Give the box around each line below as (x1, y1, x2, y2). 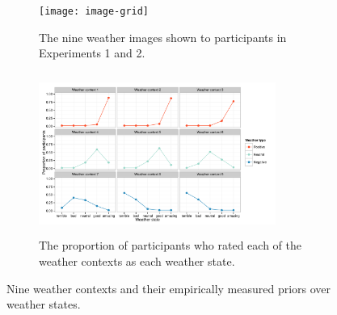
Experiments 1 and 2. (39, 44, 145, 61)
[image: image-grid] (39, 6, 150, 17)
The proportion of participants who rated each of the (39, 237, 301, 254)
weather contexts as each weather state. (39, 253, 235, 270)
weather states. (6, 296, 81, 313)
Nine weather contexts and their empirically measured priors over (6, 279, 331, 296)
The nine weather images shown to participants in (39, 28, 287, 45)
